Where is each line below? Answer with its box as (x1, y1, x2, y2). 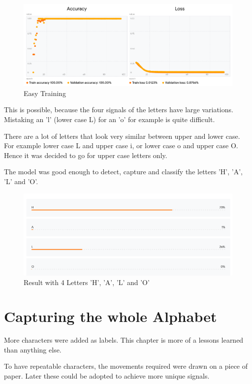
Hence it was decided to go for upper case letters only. (4, 150, 167, 160)
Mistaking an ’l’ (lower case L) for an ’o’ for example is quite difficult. (4, 114, 215, 125)
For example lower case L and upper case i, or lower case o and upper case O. (4, 140, 238, 151)
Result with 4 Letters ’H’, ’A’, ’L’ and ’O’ (24, 277, 150, 288)
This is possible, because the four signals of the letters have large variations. (4, 104, 233, 115)
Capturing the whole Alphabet (4, 306, 217, 326)
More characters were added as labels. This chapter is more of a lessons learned (4, 335, 244, 345)
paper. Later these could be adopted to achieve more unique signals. (4, 370, 210, 381)
